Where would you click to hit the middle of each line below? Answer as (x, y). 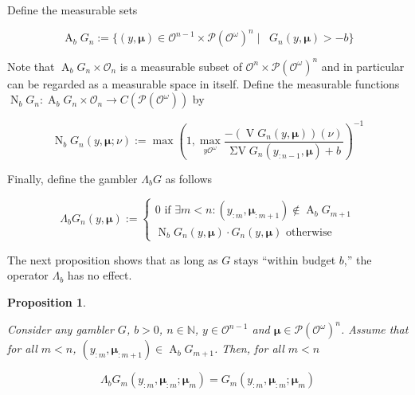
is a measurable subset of (181, 66)
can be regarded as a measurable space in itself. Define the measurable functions (204, 83)
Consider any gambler (61, 329)
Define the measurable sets (72, 10)
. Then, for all (249, 348)
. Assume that (374, 329)
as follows (189, 178)
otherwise (309, 232)
